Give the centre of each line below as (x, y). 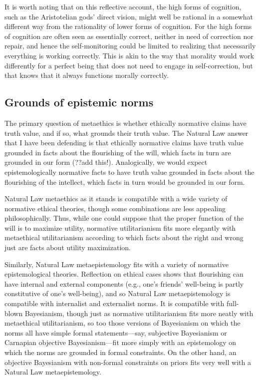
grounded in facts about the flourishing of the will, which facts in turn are (118, 152)
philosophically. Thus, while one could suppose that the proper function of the (124, 218)
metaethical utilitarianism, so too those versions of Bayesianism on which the (123, 323)
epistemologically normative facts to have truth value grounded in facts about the (130, 172)
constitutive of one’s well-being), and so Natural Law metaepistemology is (118, 293)
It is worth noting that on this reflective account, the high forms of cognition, (123, 6)
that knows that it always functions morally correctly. (87, 75)
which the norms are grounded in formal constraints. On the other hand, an (121, 352)
